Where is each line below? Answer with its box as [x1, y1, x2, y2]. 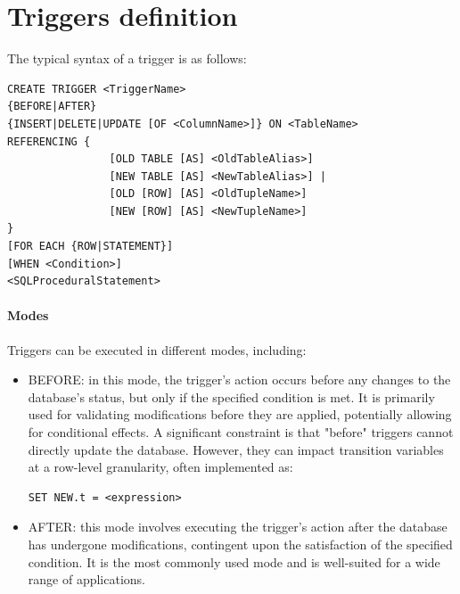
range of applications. [28, 570, 145, 589]
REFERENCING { [7, 135, 91, 148]
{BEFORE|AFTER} [7, 100, 97, 113]
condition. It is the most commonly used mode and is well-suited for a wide [28, 552, 440, 571]
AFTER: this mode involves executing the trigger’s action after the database [28, 517, 448, 536]
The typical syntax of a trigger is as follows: [7, 49, 247, 68]
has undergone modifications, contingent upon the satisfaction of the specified [28, 534, 453, 553]
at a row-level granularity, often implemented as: [28, 458, 293, 476]
